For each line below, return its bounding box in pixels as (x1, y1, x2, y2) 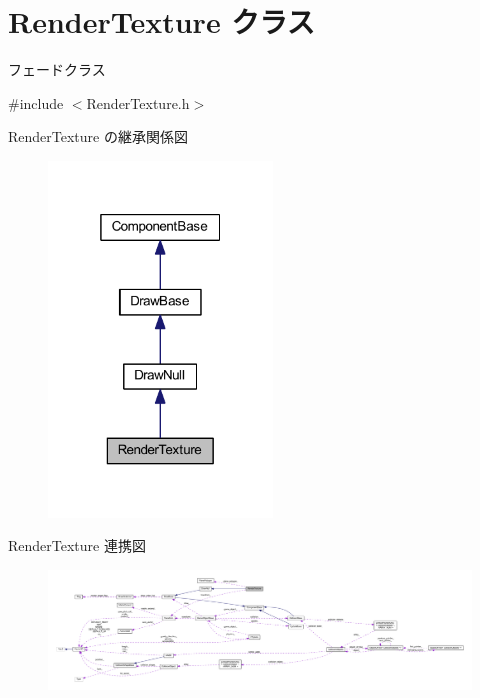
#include (8, 92, 64, 113)
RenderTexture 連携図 (8, 535, 146, 556)
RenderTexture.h (86, 92, 190, 113)
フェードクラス (8, 59, 106, 80)
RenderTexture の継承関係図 (8, 126, 188, 147)
